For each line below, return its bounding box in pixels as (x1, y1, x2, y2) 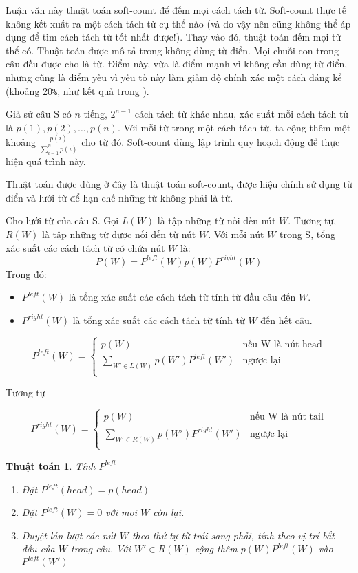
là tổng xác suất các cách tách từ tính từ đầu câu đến (68, 290, 296, 304)
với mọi (105, 505, 137, 519)
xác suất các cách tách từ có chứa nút (6, 240, 165, 255)
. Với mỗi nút (208, 226, 264, 241)
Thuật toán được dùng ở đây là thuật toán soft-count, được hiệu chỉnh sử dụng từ (6, 177, 352, 191)
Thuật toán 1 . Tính (6, 458, 96, 473)
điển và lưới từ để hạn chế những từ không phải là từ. (6, 190, 233, 204)
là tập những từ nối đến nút (157, 213, 276, 228)
